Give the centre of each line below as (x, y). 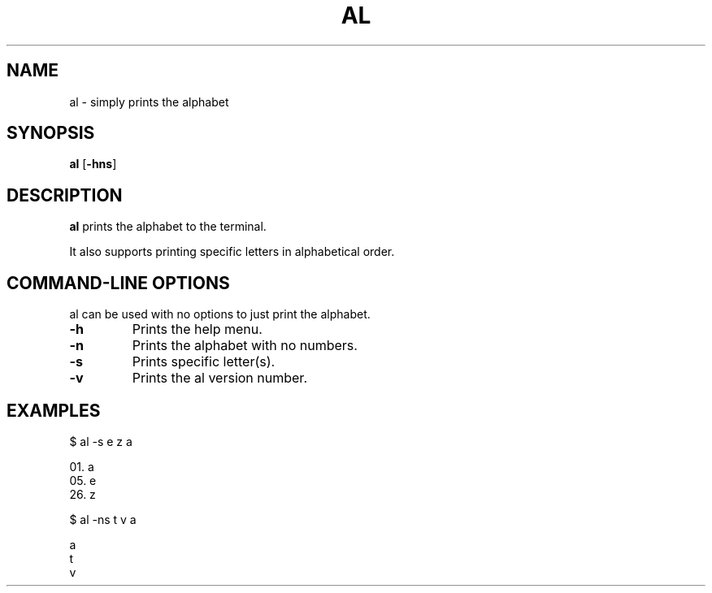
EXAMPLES (54, 410)
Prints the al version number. (219, 378)
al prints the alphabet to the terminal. (168, 227)
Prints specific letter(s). (204, 362)
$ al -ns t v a (103, 519)
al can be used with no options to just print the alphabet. (220, 314)
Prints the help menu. (197, 329)
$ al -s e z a (101, 441)
